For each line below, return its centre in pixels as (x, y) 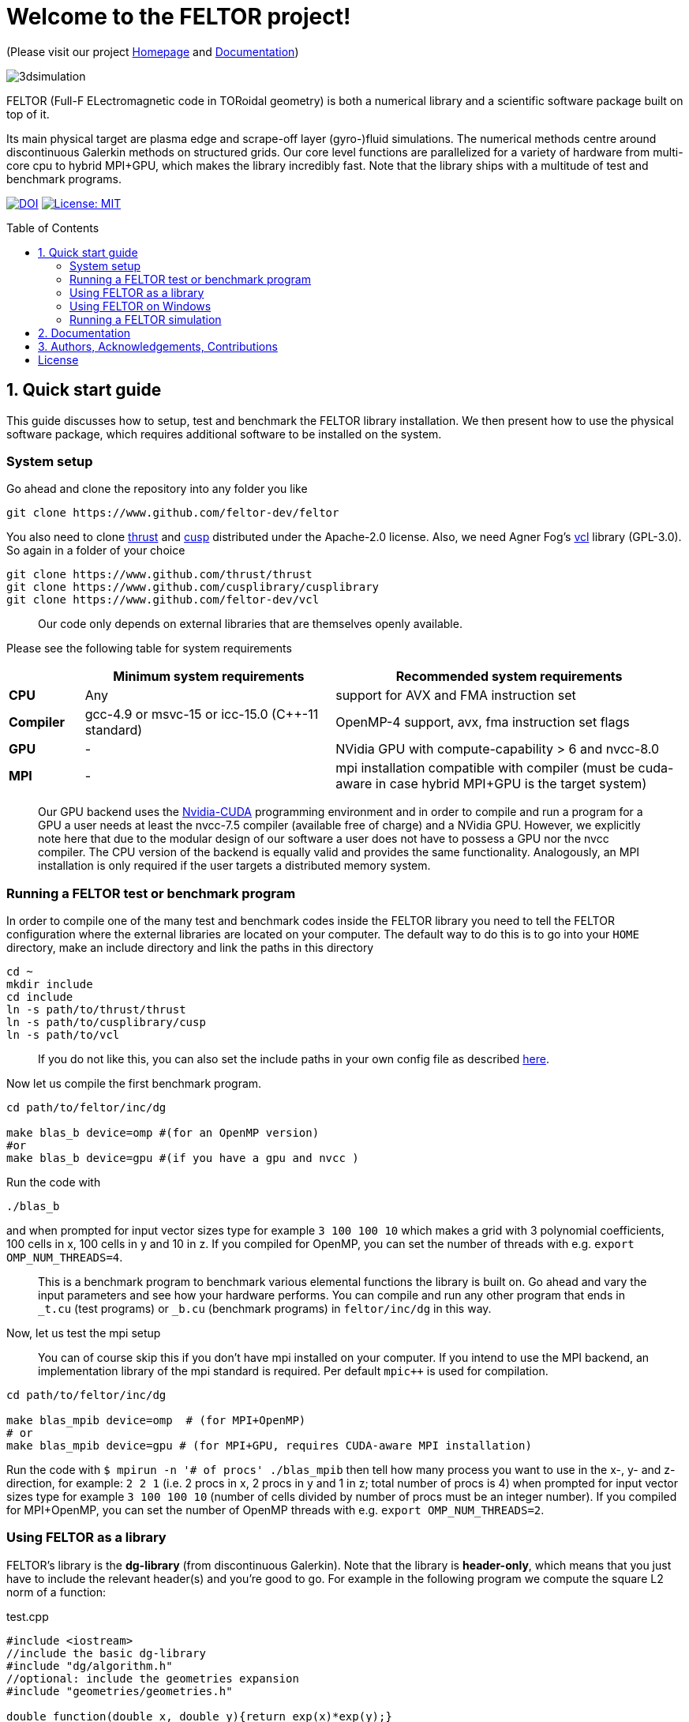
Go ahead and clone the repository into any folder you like (157, 489)
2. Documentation (84, 333)
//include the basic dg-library (106, 1653)
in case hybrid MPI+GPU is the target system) (511, 784)
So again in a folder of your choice (96, 551)
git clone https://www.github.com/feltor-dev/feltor (173, 513)
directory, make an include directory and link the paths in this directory (190, 948)
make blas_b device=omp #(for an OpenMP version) (163, 1133)
